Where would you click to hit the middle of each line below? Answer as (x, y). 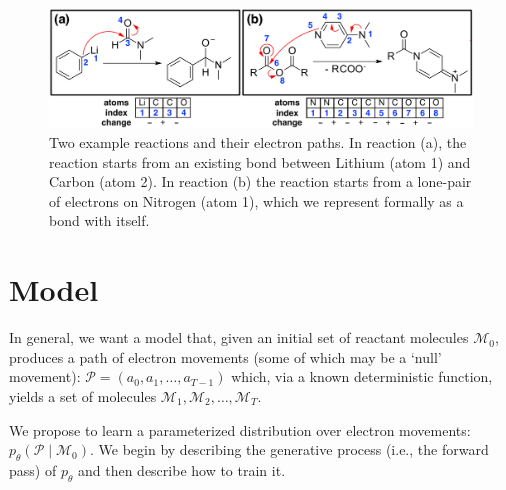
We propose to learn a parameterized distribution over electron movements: (240, 429)
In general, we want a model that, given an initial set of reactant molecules (239, 337)
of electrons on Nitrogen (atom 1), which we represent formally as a (256, 200)
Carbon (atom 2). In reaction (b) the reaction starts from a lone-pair (260, 181)
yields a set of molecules (83, 395)
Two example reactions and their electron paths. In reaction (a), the (258, 142)
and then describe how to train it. (181, 469)
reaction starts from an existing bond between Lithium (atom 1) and (260, 161)
